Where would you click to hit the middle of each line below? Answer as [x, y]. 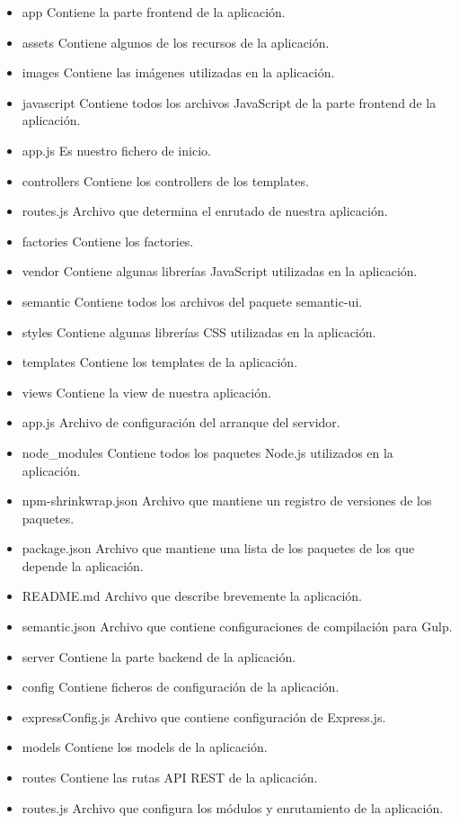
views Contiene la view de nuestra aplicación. [146, 392]
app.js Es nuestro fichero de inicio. [116, 150]
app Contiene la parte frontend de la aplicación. [154, 12]
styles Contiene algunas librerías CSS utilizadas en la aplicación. [199, 331]
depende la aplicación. [83, 565]
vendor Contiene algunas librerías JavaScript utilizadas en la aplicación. [220, 271]
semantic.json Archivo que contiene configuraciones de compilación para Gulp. [237, 626]
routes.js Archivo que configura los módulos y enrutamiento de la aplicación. [233, 807]
